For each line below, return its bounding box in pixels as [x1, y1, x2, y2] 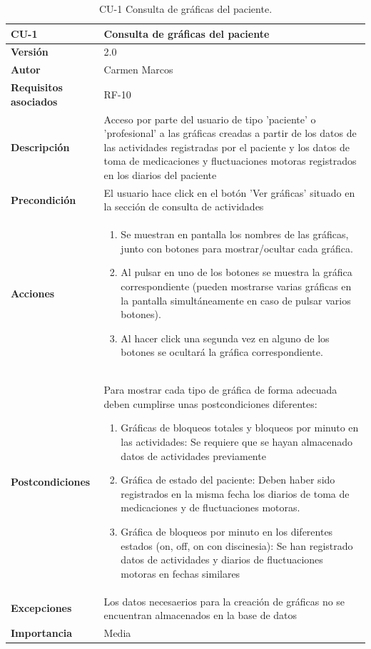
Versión [11, 44, 49, 59]
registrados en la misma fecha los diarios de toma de [121, 486, 350, 501]
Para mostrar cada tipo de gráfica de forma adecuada [103, 382, 337, 397]
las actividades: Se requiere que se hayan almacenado [121, 434, 352, 449]
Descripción [11, 139, 70, 154]
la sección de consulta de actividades [103, 199, 264, 214]
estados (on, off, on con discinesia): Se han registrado [121, 538, 353, 553]
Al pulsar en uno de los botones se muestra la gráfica [121, 265, 352, 280]
